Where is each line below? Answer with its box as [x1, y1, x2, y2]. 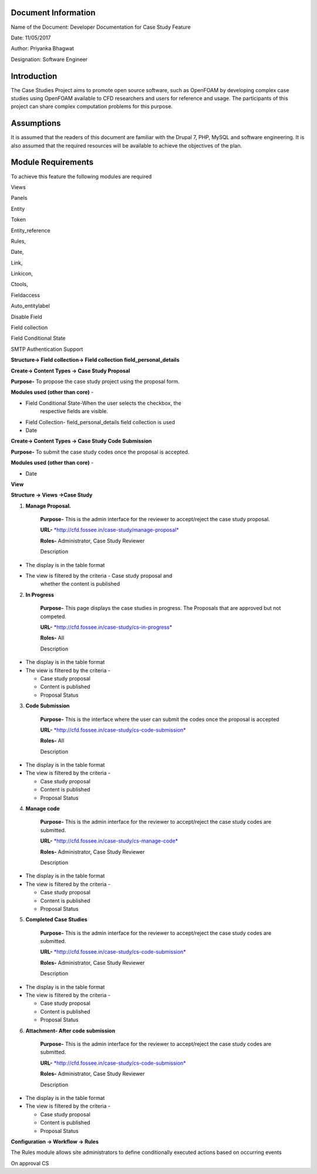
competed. [40, 613, 67, 620]
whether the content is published [40, 581, 120, 588]
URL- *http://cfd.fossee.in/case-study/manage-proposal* [40, 526, 179, 534]
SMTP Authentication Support [11, 346, 83, 353]
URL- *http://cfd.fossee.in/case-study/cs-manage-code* [40, 837, 178, 844]
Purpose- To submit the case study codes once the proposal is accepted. [11, 448, 190, 455]
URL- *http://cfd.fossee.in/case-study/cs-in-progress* [40, 623, 173, 630]
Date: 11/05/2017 [11, 34, 51, 41]
